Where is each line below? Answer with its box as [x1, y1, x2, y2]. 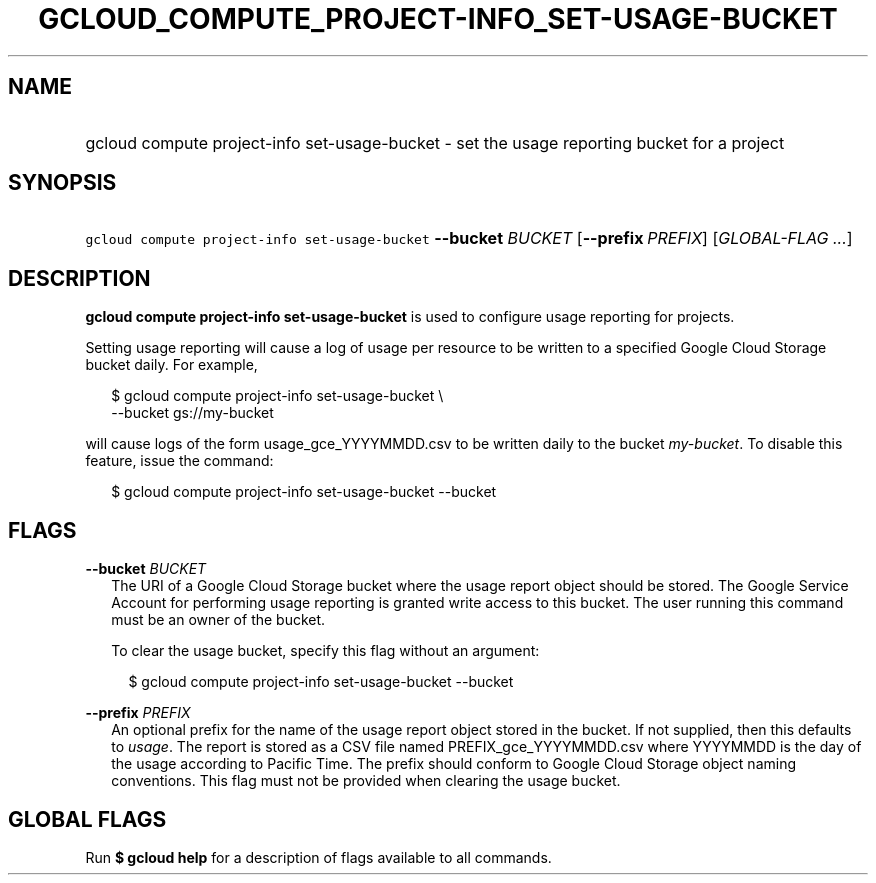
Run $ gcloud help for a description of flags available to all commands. [85, 848, 552, 866]
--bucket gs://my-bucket [111, 404, 274, 422]
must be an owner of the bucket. [111, 611, 326, 629]
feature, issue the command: [85, 452, 274, 470]
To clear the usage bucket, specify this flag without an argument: [111, 642, 540, 660]
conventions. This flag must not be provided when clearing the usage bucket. [111, 772, 621, 790]
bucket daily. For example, [85, 356, 258, 374]
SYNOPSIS [8, 170, 117, 196]
